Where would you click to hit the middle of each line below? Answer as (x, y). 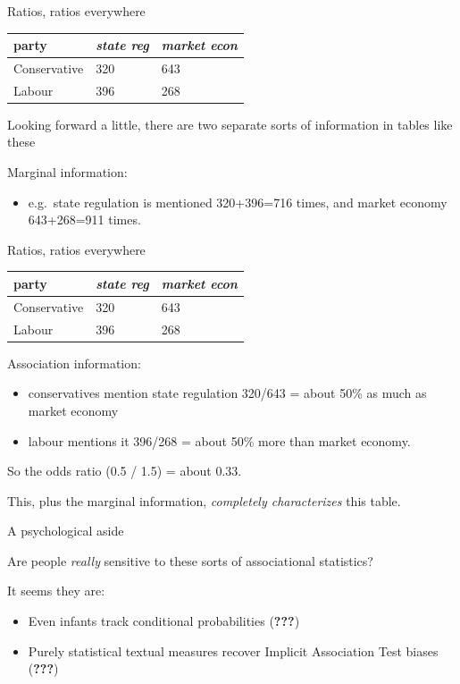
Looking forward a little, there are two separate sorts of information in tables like (230, 124)
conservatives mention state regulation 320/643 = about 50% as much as (227, 393)
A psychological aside (66, 531)
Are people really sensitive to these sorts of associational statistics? (190, 560)
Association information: (74, 363)
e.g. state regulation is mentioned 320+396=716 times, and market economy (238, 202)
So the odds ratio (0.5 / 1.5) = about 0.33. (125, 471)
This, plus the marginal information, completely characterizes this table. (204, 500)
